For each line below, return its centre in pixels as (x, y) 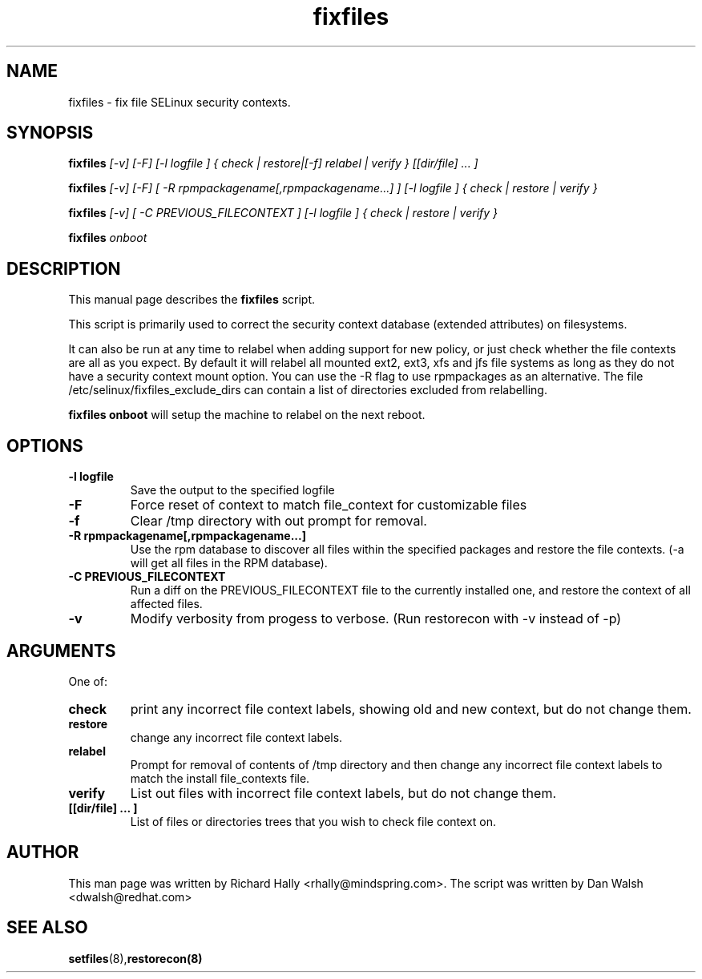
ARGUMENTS (61, 651)
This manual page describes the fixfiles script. (192, 300)
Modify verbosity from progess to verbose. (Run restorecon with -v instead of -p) (376, 619)
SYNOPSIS (50, 133)
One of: (88, 681)
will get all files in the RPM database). (229, 563)
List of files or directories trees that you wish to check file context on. (313, 821)
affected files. (166, 604)
